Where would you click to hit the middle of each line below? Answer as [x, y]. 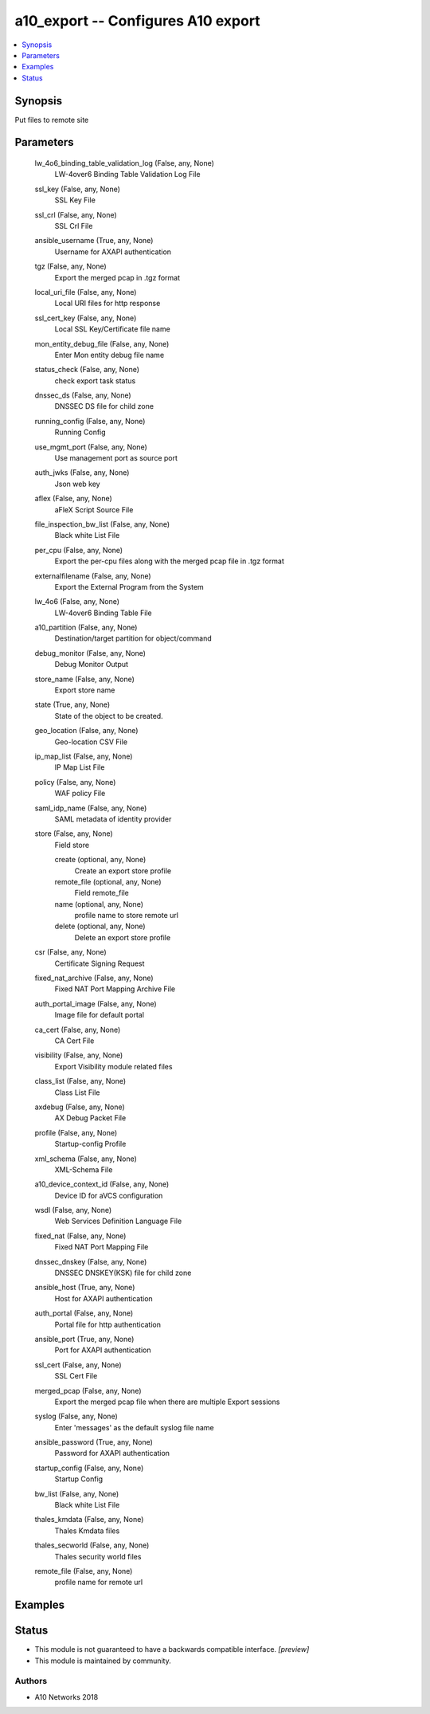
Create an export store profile [123, 871]
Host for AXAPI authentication [104, 1298]
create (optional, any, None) [100, 860]
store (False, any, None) [74, 833]
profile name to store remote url [127, 916]
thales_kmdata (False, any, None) [89, 1520]
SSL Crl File [74, 226]
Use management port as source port [116, 458]
